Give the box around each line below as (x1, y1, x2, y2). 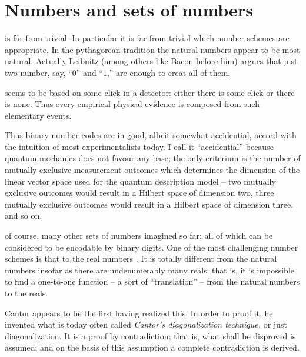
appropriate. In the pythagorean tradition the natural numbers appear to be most (5, 43, 300, 55)
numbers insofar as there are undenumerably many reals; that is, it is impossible (5, 263, 295, 276)
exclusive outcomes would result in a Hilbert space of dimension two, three (5, 186, 274, 199)
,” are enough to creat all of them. (107, 66, 231, 78)
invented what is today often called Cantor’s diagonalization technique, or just (5, 318, 287, 331)
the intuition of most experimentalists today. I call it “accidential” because (5, 140, 274, 152)
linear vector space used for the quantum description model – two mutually (5, 175, 276, 187)
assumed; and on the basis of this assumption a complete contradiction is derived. (5, 341, 300, 353)
